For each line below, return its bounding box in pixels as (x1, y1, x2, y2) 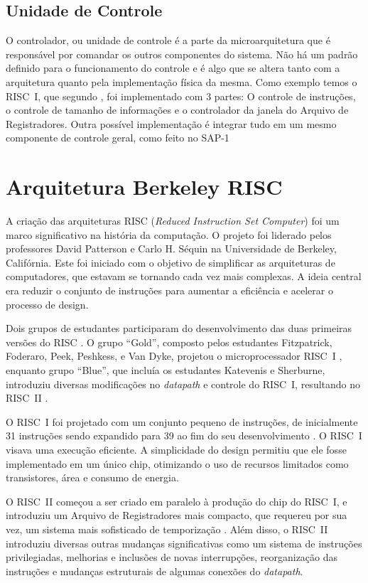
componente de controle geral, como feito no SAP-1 (6, 130, 229, 145)
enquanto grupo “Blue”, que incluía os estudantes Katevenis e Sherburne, (6, 363, 325, 378)
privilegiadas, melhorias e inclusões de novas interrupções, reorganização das (6, 550, 338, 565)
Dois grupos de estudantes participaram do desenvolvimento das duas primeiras (6, 321, 352, 336)
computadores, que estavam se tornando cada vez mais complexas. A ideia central (6, 269, 362, 284)
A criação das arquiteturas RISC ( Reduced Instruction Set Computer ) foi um (6, 213, 340, 228)
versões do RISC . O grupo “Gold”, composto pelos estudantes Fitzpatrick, (6, 334, 332, 349)
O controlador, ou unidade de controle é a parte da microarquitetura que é (6, 33, 330, 48)
